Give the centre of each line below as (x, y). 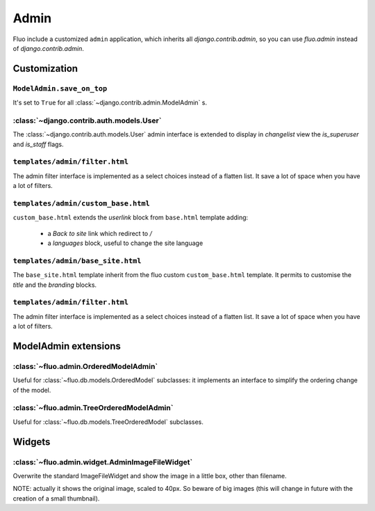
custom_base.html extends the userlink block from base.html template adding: (131, 218)
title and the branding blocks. (55, 285)
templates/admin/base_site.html (77, 261)
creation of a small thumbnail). (56, 498)
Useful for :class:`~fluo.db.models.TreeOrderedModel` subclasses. (108, 422)
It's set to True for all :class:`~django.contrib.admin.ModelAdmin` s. (110, 103)
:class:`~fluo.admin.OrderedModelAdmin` (85, 366)
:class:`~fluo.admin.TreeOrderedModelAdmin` (93, 408)
